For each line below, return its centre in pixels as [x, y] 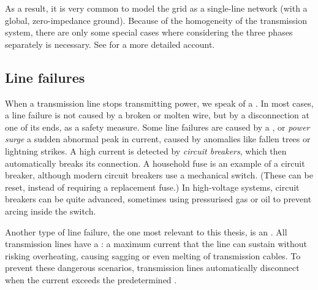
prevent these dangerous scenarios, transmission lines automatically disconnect [152, 268]
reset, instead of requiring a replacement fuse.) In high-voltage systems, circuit [152, 187]
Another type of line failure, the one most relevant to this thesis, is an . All [146, 231]
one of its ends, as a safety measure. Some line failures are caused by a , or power [157, 127]
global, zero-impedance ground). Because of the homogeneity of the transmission [156, 20]
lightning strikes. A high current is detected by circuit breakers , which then [146, 151]
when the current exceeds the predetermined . [91, 279]
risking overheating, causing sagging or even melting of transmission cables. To [153, 255]
